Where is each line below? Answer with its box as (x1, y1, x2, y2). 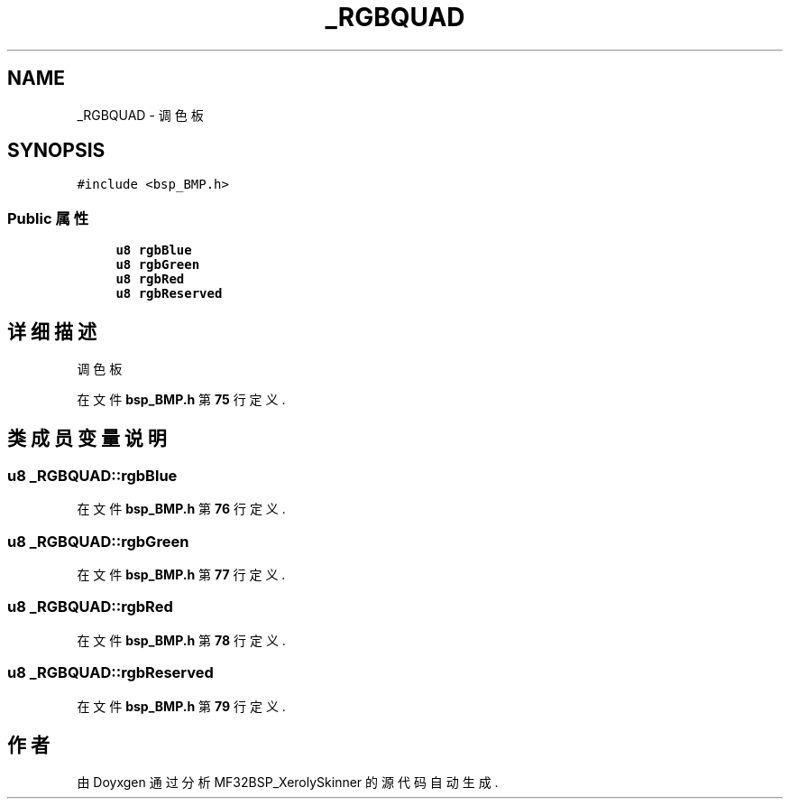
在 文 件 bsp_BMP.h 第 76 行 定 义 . (77, 501, 286, 517)
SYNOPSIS (7, 139, 106, 162)
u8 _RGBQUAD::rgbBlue (7, 466, 178, 485)
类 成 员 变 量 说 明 (7, 427, 167, 450)
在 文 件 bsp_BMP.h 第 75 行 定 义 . (77, 392, 286, 408)
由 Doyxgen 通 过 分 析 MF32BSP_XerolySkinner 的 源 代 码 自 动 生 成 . (77, 774, 499, 791)
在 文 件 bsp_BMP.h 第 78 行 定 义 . (77, 632, 286, 648)
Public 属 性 (7, 208, 89, 227)
